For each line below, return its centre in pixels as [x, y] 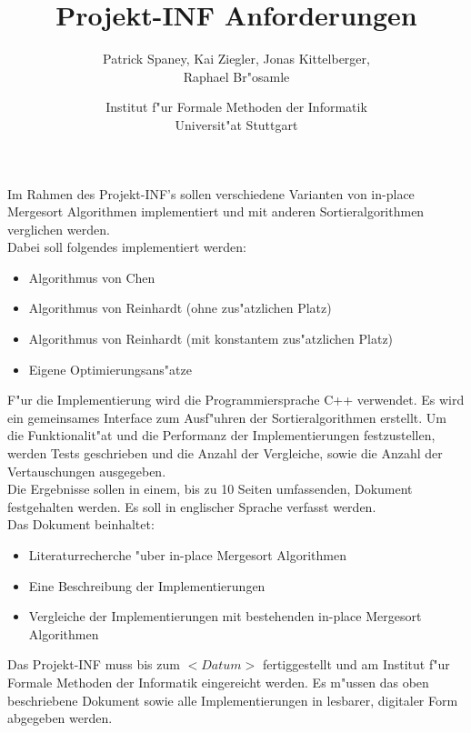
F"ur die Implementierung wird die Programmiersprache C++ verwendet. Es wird [236, 400]
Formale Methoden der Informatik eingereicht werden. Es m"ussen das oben [218, 682]
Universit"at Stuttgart [236, 124]
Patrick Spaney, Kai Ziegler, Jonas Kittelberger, [236, 59]
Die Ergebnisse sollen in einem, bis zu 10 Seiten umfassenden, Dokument [210, 489]
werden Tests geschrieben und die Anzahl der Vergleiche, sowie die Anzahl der [225, 453]
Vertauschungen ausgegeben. [87, 471]
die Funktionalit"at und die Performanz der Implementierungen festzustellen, [221, 435]
